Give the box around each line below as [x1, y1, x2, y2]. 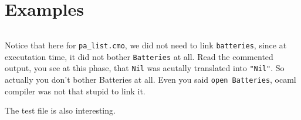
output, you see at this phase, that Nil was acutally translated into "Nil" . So [5, 62, 285, 74]
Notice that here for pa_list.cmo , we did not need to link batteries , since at [5, 39, 287, 51]
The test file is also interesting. [5, 104, 116, 117]
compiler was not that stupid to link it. [5, 84, 146, 97]
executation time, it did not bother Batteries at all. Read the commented [5, 50, 273, 62]
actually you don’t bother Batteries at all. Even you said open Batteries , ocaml [5, 73, 296, 86]
